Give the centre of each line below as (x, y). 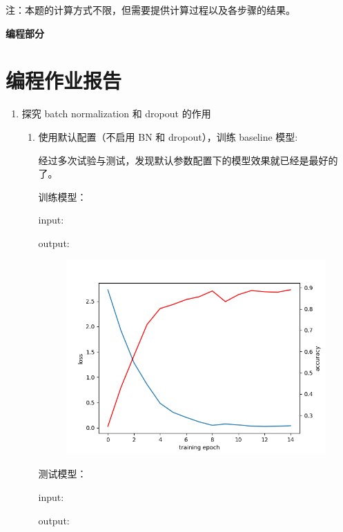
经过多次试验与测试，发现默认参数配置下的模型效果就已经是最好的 (188, 160)
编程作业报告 (64, 80)
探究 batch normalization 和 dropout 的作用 (116, 114)
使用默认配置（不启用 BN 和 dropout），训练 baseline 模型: (168, 136)
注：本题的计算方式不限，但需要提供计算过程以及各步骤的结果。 (150, 10)
